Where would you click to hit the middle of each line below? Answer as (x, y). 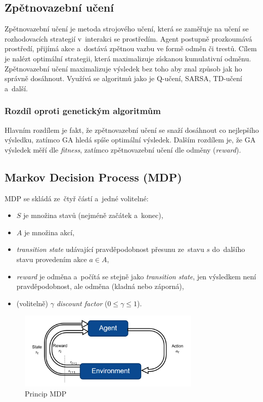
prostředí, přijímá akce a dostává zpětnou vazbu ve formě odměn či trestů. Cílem (131, 48)
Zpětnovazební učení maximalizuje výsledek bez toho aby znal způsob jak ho (123, 68)
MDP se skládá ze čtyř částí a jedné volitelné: (77, 198)
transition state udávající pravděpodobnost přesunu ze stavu (110, 249)
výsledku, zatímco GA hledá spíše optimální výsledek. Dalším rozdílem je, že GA (130, 140)
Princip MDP (46, 393)
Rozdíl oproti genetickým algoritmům (83, 111)
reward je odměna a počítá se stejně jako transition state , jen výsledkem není (136, 276)
